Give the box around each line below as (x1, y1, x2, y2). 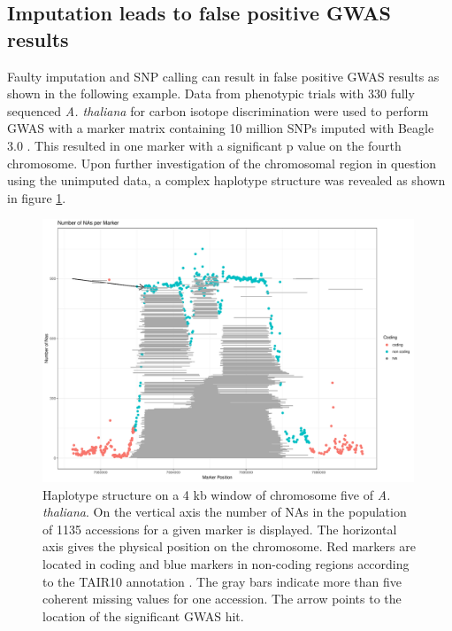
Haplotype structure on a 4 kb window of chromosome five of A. (42, 485, 391, 503)
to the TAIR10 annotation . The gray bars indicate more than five (42, 572, 402, 590)
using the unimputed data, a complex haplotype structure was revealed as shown (7, 171, 446, 190)
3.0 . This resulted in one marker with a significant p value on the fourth (7, 136, 402, 154)
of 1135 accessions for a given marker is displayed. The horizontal (42, 519, 397, 538)
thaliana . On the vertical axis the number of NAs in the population (42, 502, 407, 521)
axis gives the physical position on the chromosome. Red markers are (42, 537, 416, 556)
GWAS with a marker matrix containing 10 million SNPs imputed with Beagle (7, 119, 434, 137)
